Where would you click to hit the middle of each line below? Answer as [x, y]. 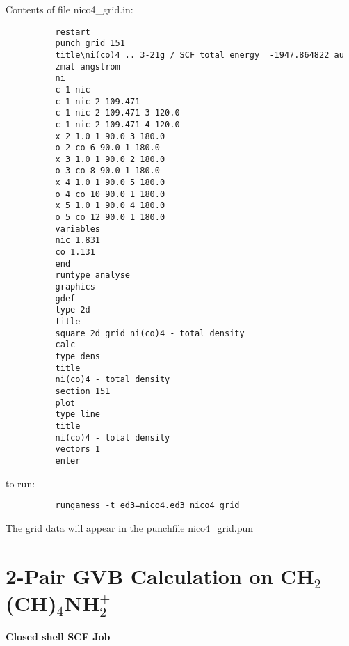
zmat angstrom [88, 66]
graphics [75, 287]
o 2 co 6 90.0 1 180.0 [107, 148]
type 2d [73, 310]
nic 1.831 [78, 241]
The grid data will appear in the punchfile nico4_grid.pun [130, 527]
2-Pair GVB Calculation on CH [160, 575]
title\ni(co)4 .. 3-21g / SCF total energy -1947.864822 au [200, 55]
